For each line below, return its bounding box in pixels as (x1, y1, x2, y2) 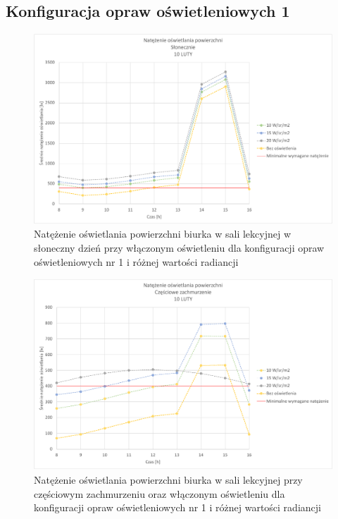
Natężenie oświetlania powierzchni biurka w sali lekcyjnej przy (34, 472, 303, 487)
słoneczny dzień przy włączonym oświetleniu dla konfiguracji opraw (34, 240, 325, 255)
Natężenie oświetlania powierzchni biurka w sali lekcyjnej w (34, 226, 291, 241)
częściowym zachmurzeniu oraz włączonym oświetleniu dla (34, 486, 285, 501)
